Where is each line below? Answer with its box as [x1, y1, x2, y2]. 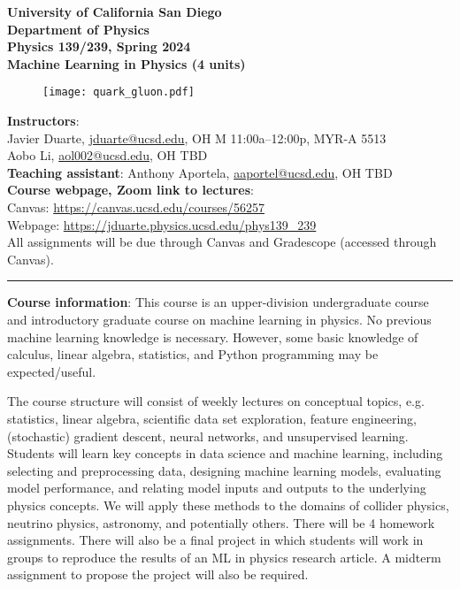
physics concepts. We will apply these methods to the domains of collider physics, [7, 495, 449, 514]
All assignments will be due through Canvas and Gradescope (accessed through [7, 233, 437, 251]
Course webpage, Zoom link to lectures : [7, 180, 254, 199]
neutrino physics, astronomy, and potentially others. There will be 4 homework [7, 513, 435, 532]
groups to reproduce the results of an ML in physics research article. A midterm [7, 547, 441, 566]
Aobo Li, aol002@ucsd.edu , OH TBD [7, 146, 208, 164]
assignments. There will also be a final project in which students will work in [7, 531, 424, 549]
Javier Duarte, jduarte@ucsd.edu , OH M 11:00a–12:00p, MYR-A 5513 [7, 128, 387, 147]
